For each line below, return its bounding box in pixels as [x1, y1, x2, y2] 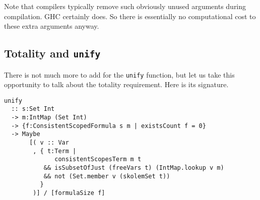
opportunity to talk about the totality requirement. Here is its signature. [4, 79, 229, 90]
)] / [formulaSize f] [33, 189, 105, 197]
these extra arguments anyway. [4, 21, 99, 31]
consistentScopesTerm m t [54, 156, 142, 163]
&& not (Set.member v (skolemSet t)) [43, 172, 170, 180]
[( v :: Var [29, 139, 69, 147]
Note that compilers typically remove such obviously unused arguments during [4, 1, 246, 11]
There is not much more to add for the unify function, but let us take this [4, 69, 235, 80]
